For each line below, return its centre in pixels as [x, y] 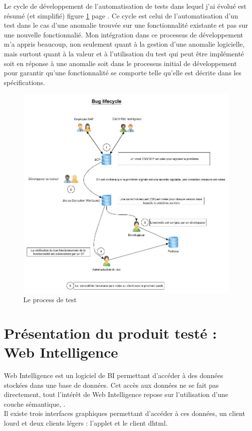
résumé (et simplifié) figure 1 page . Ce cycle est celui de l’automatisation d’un [121, 15]
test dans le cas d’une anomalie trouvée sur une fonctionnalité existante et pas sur [126, 25]
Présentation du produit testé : [110, 333]
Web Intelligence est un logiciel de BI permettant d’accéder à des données [114, 375]
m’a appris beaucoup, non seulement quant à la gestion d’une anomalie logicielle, [124, 44]
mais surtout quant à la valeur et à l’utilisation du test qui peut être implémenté [124, 53]
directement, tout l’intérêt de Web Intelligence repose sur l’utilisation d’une [116, 394]
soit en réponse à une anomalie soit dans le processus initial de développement [120, 63]
